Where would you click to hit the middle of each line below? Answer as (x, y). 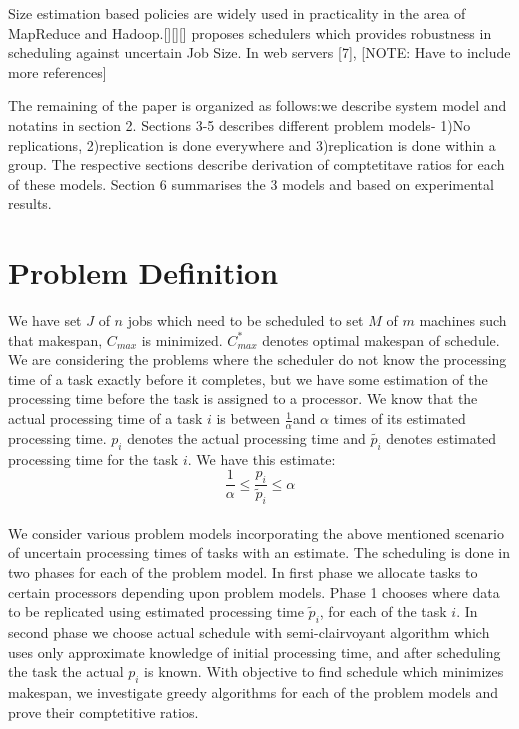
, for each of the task (383, 611)
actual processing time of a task (105, 418)
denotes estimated (441, 437)
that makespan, (55, 339)
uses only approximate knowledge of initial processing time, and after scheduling (254, 651)
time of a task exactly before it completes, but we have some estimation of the (248, 378)
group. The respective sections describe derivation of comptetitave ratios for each (256, 164)
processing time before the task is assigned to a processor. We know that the (243, 398)
